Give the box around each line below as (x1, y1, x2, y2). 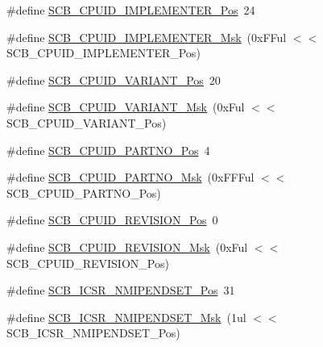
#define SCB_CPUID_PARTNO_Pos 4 (6, 141, 210, 158)
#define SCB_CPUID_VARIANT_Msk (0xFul (6, 98, 245, 115)
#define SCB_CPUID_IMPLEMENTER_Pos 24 (6, 2, 255, 18)
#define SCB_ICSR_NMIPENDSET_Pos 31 (6, 282, 235, 299)
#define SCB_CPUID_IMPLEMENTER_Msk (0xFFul (6, 28, 287, 45)
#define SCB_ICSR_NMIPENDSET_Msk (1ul (6, 308, 246, 325)
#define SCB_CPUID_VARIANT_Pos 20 (6, 71, 221, 88)
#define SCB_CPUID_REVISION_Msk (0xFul (6, 238, 248, 255)
